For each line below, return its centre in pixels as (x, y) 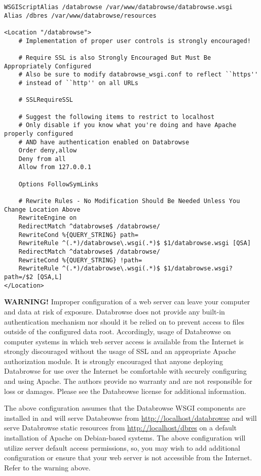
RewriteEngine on (48, 218)
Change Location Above (42, 209)
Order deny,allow (48, 151)
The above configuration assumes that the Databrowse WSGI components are (125, 408)
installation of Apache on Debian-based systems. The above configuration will (125, 438)
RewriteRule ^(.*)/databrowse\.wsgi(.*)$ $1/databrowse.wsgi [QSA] (135, 243)
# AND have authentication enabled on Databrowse (104, 142)
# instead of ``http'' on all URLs (78, 83)
